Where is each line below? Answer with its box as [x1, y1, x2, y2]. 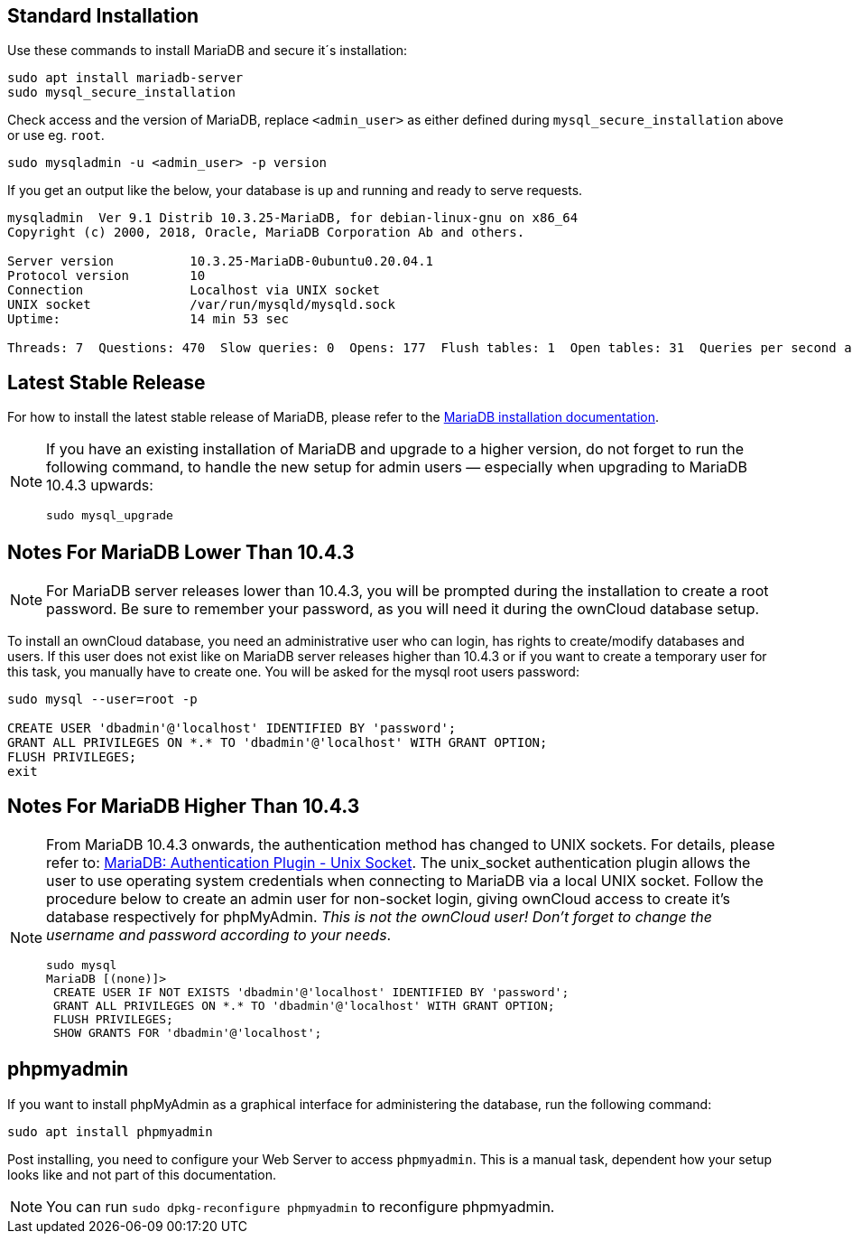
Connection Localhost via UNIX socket [7, 283, 381, 298]
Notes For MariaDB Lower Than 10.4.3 [7, 540, 355, 564]
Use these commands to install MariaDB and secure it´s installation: [7, 42, 408, 59]
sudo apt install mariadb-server [7, 70, 244, 86]
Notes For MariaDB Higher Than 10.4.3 [7, 794, 360, 817]
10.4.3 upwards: [46, 476, 153, 495]
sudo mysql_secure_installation [7, 85, 236, 100]
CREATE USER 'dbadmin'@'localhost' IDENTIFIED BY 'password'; [7, 721, 457, 736]
